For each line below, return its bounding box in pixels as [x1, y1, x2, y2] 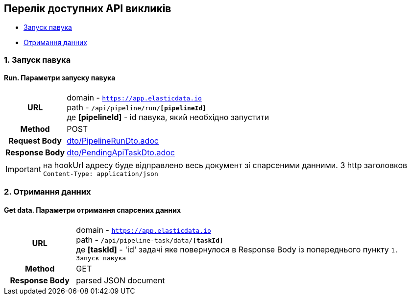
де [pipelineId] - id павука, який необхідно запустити [67, 112, 269, 123]
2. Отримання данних [4, 187, 91, 197]
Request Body [8, 136, 62, 146]
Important [5, 164, 41, 174]
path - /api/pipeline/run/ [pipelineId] [67, 102, 207, 113]
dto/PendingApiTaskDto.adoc [67, 148, 175, 158]
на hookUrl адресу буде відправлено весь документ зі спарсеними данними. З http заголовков [43, 160, 408, 171]
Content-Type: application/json [43, 170, 158, 178]
